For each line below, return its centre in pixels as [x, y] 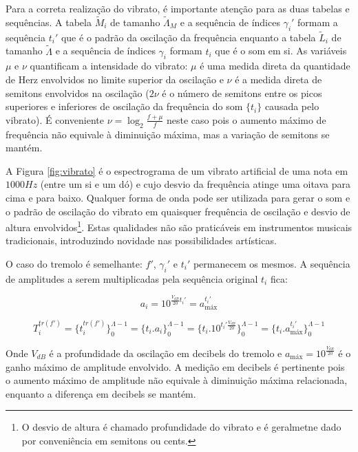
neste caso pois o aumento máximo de [246, 119]
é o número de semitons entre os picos [242, 93]
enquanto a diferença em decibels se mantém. [101, 393]
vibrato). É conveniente [55, 119]
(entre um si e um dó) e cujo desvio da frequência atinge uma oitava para [196, 184]
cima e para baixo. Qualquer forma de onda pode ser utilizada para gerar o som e [178, 197]
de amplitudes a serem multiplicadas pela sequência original [132, 278]
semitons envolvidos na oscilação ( [77, 93]
